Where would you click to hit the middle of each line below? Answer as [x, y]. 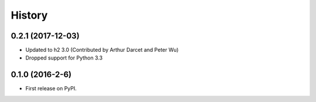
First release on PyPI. [51, 89]
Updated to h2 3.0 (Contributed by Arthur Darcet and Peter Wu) [102, 50]
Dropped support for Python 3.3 [64, 58]
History [29, 15]
